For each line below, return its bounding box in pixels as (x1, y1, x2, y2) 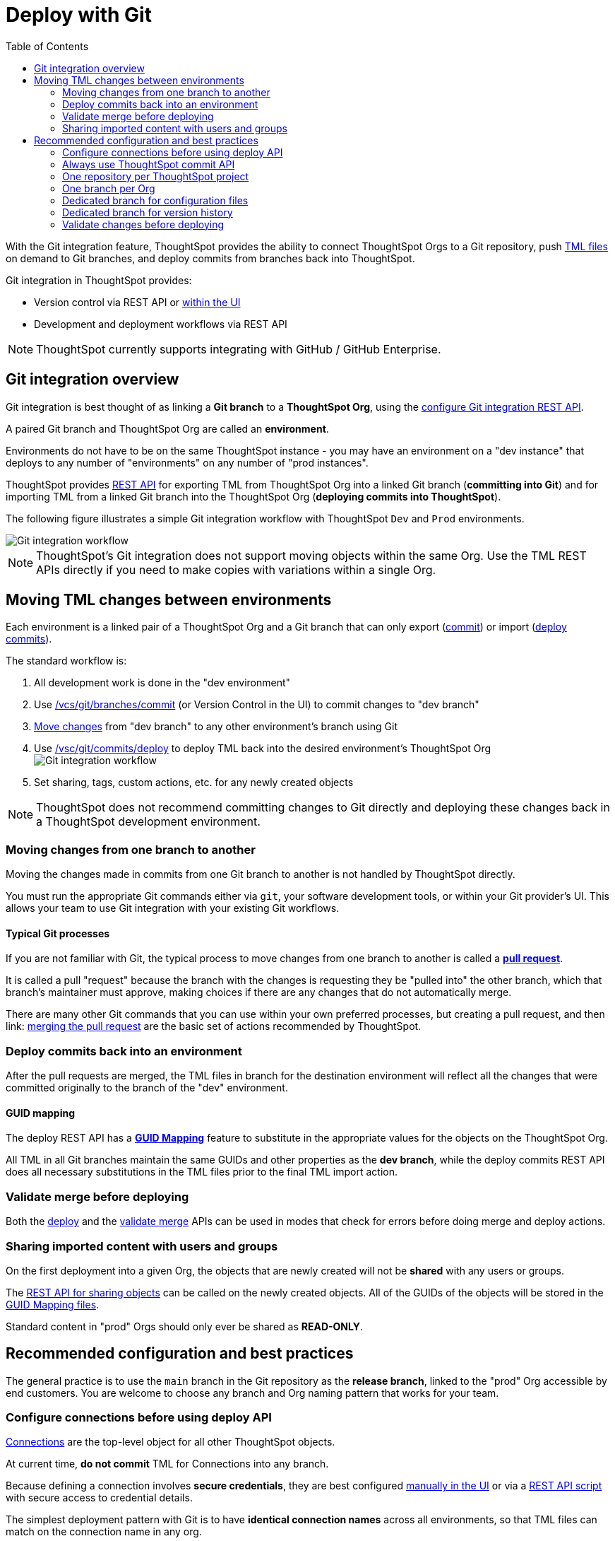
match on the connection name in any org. (6, 1525, 202, 1538)
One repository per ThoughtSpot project (62, 170, 249, 182)
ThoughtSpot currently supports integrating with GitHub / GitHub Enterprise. (36, 341, 441, 356)
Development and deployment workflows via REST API (34, 317, 287, 330)
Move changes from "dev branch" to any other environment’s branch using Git (34, 720, 398, 733)
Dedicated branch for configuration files (62, 194, 249, 206)
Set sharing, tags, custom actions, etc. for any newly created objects (34, 776, 354, 789)
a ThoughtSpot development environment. (36, 814, 261, 829)
